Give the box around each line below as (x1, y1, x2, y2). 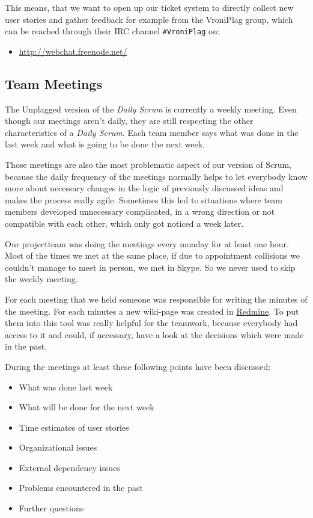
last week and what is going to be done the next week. (5, 138, 205, 150)
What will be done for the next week (19, 401, 154, 413)
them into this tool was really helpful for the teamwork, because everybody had (5, 316, 298, 329)
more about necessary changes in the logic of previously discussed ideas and (5, 182, 284, 194)
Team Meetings (5, 74, 102, 93)
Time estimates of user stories (19, 421, 129, 433)
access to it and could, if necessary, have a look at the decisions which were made (5, 328, 304, 341)
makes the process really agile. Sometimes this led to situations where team (5, 193, 282, 206)
